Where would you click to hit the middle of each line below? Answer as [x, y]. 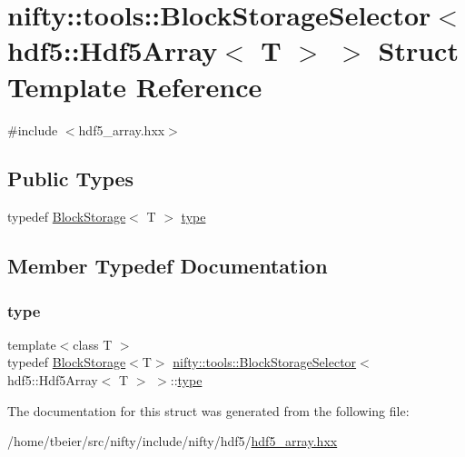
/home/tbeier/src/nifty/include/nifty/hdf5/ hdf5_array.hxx [173, 441]
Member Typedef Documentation [168, 266]
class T [93, 344]
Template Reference [135, 86]
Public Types [71, 179]
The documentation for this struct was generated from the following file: [208, 410]
